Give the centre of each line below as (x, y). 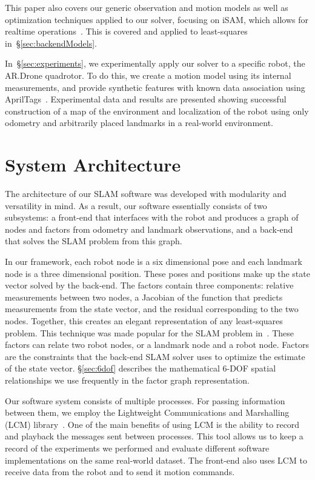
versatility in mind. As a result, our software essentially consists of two (136, 205)
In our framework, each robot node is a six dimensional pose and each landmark (154, 262)
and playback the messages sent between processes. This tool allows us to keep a (154, 436)
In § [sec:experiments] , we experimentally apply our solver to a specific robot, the (155, 63)
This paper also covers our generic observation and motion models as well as (147, 7)
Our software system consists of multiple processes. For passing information (145, 400)
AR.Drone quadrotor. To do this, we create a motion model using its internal (148, 75)
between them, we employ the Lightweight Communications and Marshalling (147, 412)
